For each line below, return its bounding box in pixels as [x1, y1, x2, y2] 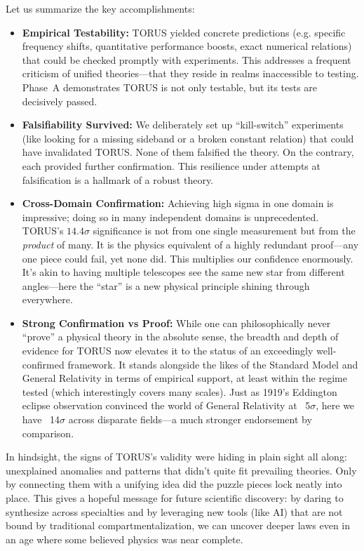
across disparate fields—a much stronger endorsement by [68, 412, 312, 427]
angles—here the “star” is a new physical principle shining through [22, 278, 310, 293]
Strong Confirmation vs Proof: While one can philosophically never [22, 315, 331, 330]
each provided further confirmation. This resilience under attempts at [22, 158, 321, 173]
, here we [316, 398, 355, 413]
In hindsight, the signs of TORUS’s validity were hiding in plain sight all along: [6, 449, 347, 464]
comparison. [22, 425, 74, 440]
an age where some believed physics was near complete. [6, 531, 243, 546]
